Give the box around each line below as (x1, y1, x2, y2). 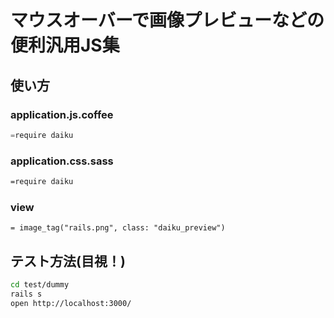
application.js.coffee (10, 107, 114, 121)
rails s (10, 289, 43, 299)
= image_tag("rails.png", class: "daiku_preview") (10, 223, 226, 233)
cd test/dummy (10, 280, 70, 290)
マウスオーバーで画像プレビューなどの (10, 9, 325, 32)
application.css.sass (10, 154, 114, 168)
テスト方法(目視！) (10, 252, 126, 270)
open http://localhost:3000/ (10, 298, 132, 308)
